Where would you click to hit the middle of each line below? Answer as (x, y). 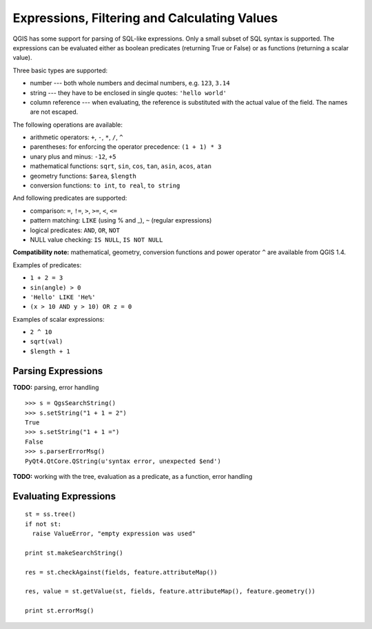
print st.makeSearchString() (74, 553)
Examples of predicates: (47, 265)
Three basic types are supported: (60, 70)
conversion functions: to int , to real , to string (105, 185)
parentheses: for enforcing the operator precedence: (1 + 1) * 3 (126, 147)
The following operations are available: (68, 125)
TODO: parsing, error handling (56, 387)
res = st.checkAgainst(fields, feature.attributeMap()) (121, 572)
